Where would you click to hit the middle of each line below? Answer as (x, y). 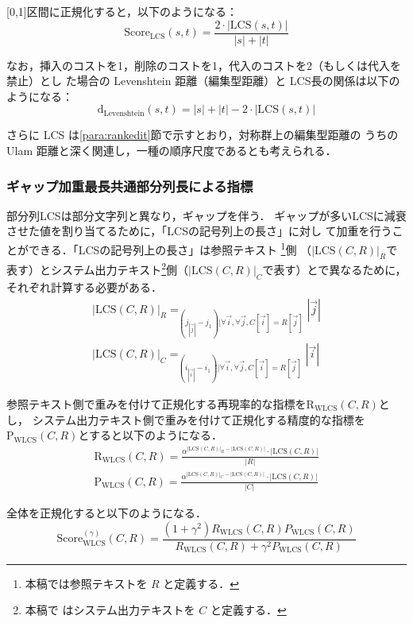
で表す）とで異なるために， (334, 270)
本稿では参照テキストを (86, 583)
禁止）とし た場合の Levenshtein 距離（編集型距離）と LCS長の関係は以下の (203, 81)
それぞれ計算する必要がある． (84, 286)
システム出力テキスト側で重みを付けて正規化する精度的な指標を (199, 419)
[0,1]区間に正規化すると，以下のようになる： (122, 11)
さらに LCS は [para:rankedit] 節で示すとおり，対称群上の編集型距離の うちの (203, 135)
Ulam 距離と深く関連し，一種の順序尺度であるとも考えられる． (172, 151)
